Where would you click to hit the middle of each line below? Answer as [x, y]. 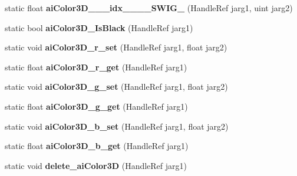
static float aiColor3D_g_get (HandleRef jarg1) [96, 106]
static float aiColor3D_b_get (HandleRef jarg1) [97, 146]
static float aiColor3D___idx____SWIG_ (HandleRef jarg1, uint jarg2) [149, 8]
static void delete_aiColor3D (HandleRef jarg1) [96, 165]
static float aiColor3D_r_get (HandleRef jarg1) [96, 67]
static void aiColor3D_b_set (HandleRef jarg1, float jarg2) [117, 126]
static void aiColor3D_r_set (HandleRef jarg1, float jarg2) [116, 47]
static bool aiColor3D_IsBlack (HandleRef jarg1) [99, 27]
